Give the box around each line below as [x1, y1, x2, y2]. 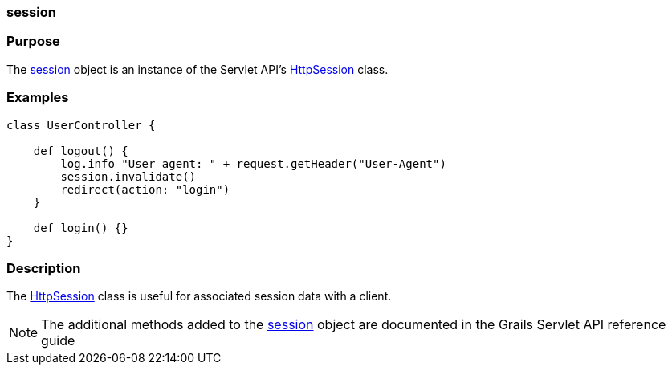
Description [6, 259, 81, 276]
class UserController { [6, 118, 156, 132]
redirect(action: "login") [60, 182, 230, 196]
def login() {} [33, 221, 128, 234]
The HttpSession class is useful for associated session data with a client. [6, 289, 392, 304]
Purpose [6, 33, 60, 50]
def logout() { [33, 144, 128, 157]
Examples [6, 89, 69, 106]
